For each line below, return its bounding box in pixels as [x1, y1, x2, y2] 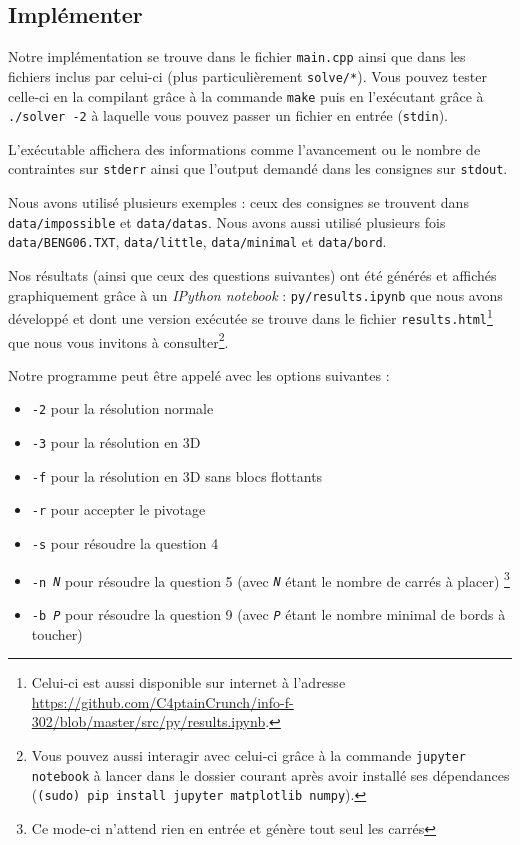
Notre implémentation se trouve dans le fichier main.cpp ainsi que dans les [8, 46, 466, 67]
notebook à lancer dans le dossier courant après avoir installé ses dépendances [31, 764, 510, 785]
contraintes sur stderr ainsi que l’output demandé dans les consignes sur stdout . [8, 158, 508, 179]
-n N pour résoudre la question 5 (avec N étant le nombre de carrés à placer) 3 [31, 567, 510, 591]
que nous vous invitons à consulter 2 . [8, 328, 229, 352]
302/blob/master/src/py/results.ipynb [31, 711, 266, 732]
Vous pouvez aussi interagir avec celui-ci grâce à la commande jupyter [31, 745, 467, 766]
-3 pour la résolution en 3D [31, 432, 201, 453]
